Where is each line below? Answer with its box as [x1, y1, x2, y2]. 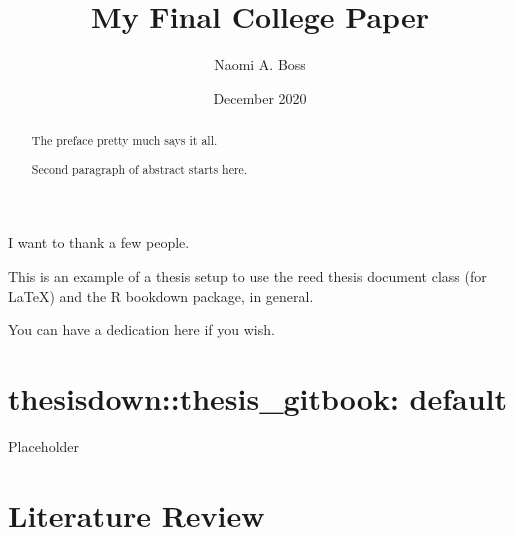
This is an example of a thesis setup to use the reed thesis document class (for [8, 265, 487, 286]
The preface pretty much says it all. [31, 132, 218, 149]
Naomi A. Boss [214, 54, 306, 75]
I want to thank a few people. [8, 232, 190, 253]
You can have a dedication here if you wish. [8, 319, 275, 340]
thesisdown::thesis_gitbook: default [8, 377, 508, 418]
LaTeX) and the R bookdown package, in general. [8, 285, 314, 306]
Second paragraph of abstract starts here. [31, 160, 248, 177]
